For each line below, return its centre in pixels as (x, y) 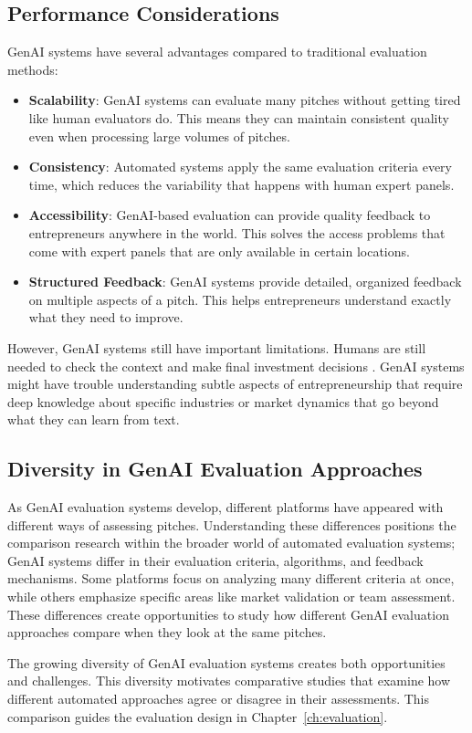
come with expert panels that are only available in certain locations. (219, 251)
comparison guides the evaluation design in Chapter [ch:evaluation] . (198, 716)
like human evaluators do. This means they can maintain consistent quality (239, 117)
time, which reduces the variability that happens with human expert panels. (241, 184)
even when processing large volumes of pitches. (159, 136)
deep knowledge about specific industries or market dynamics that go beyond (223, 401)
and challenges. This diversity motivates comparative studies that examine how (229, 681)
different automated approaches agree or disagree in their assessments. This (219, 699)
